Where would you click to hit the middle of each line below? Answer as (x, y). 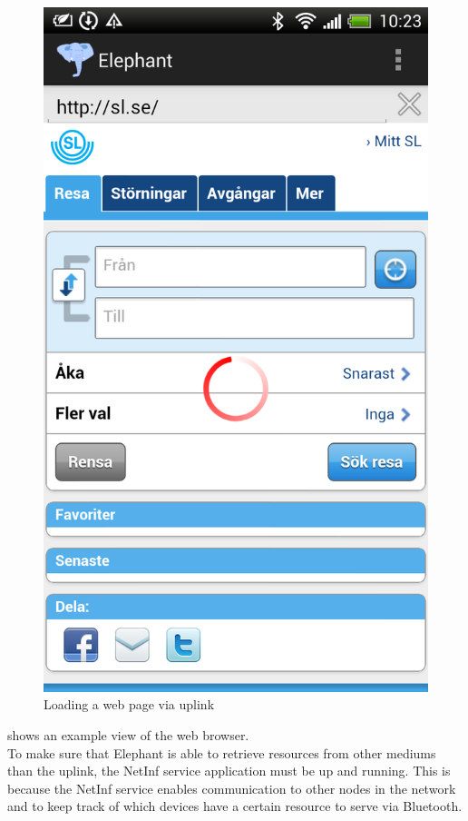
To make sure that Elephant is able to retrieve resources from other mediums (222, 752)
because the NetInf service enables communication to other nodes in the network (232, 788)
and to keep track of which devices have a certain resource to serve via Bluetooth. (235, 806)
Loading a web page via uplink (129, 704)
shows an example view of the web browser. (128, 734)
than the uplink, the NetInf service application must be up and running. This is (229, 771)
